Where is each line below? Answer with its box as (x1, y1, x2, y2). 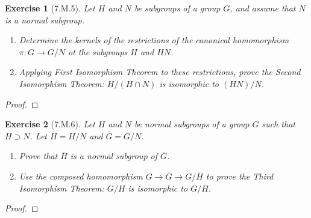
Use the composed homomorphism (19, 169, 143, 182)
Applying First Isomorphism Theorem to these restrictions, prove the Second (19, 65, 301, 78)
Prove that (19, 150, 58, 162)
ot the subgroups (68, 45, 128, 58)
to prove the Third (206, 169, 274, 182)
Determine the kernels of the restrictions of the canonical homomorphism (19, 34, 289, 46)
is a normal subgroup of (70, 150, 158, 162)
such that (262, 118, 295, 130)
